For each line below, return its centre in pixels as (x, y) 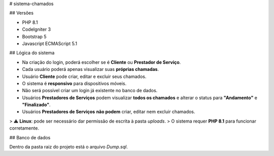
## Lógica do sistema (32, 53)
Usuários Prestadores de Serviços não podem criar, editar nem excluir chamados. (109, 112)
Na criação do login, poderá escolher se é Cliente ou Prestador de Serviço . (101, 62)
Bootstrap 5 (34, 36)
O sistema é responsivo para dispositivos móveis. (74, 83)
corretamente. (24, 128)
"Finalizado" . (36, 105)
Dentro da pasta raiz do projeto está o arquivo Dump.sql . (68, 147)
